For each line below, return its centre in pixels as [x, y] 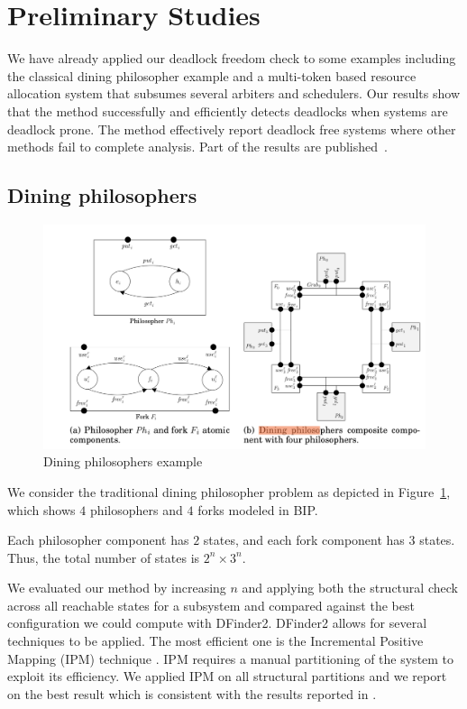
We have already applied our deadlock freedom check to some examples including [232, 58]
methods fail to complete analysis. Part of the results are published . [197, 147]
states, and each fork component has [304, 540]
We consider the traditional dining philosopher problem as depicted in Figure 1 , [229, 491]
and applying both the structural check [350, 588]
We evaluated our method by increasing [117, 588]
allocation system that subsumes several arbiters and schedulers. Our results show [234, 93]
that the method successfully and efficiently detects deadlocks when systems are [228, 110]
